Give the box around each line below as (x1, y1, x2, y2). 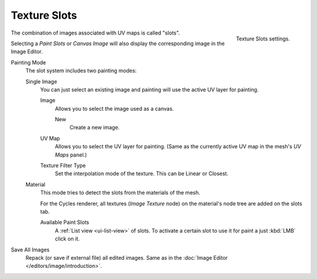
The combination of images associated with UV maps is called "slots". (11, 29, 180, 36)
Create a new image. (69, 124, 120, 131)
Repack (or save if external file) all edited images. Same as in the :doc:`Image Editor (25, 254, 228, 261)
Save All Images (11, 246, 50, 253)
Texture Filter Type (40, 162, 86, 169)
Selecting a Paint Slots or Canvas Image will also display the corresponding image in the (11, 40, 225, 47)
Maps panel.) (55, 151, 87, 158)
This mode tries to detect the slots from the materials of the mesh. (40, 189, 201, 196)
